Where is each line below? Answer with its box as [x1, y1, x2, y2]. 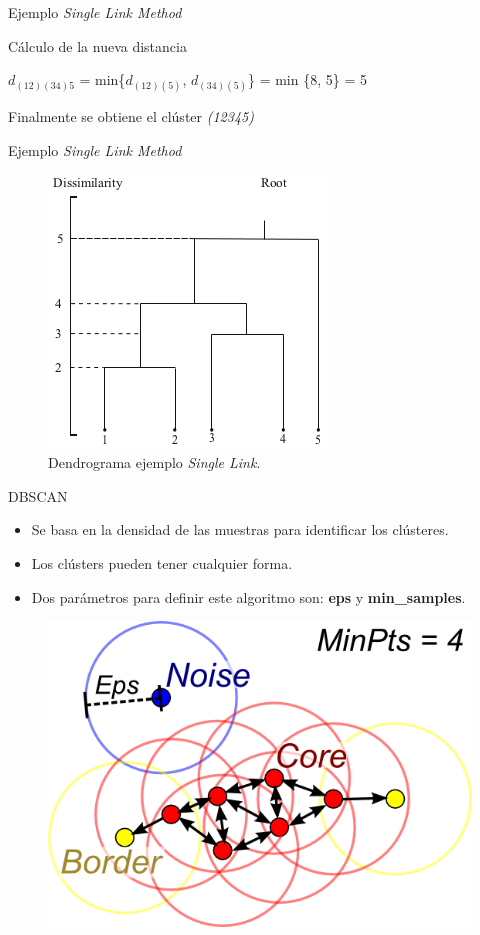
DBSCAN [8, 485, 68, 506]
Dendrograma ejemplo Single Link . [48, 452, 261, 473]
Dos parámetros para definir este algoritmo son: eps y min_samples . [31, 586, 466, 607]
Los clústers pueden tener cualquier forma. [31, 552, 293, 573]
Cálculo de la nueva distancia [8, 35, 187, 56]
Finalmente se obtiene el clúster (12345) [8, 106, 254, 127]
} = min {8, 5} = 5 [247, 69, 367, 90]
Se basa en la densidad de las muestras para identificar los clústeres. [31, 519, 449, 540]
